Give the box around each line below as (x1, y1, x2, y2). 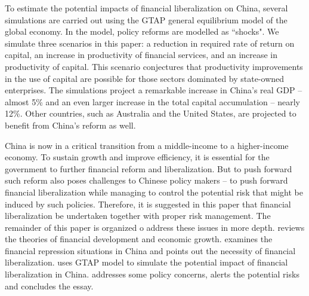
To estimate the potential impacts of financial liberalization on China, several (5, 2, 288, 14)
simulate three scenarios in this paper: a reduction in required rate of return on (5, 36, 295, 49)
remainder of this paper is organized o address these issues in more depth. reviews (5, 221, 305, 233)
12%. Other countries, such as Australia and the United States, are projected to (5, 107, 296, 120)
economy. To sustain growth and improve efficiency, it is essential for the (5, 151, 270, 163)
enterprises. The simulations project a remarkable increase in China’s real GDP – (5, 84, 302, 96)
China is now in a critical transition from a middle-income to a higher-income (5, 139, 289, 151)
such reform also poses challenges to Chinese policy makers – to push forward (5, 174, 288, 187)
